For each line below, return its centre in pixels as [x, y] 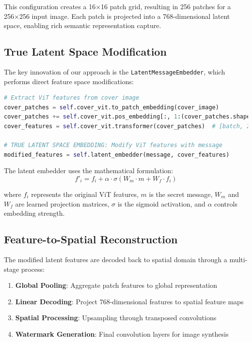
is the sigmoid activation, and [161, 203]
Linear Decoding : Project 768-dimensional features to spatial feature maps [129, 301]
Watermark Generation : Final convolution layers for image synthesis [122, 334]
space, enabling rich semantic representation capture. [83, 25]
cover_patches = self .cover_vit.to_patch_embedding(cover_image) [111, 107]
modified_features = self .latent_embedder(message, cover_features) [117, 155]
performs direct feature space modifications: [69, 81]
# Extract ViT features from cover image [72, 98]
